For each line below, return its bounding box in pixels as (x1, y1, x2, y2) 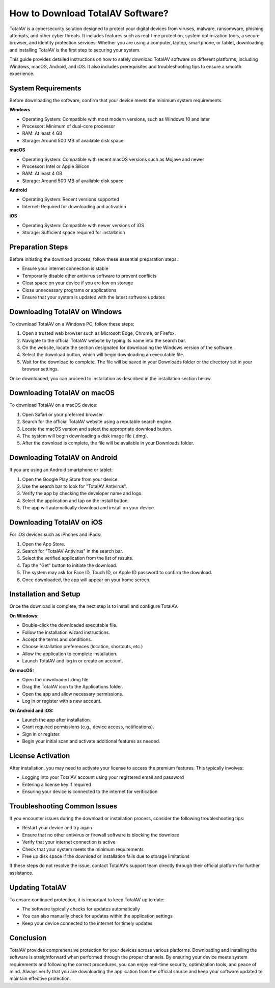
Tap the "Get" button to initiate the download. (22, 562, 117, 569)
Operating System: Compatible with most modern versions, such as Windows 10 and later (22, 116, 210, 122)
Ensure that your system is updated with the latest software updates (22, 294, 166, 300)
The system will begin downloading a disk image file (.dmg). (22, 433, 149, 439)
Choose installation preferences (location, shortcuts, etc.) (22, 644, 143, 650)
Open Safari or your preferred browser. (22, 411, 104, 417)
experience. (9, 70, 35, 77)
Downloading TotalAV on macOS (9, 388, 115, 398)
